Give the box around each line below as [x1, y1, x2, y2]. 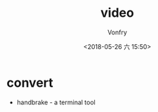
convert [6, 75, 53, 90]
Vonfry [107, 28, 128, 36]
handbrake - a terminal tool [16, 98, 96, 106]
